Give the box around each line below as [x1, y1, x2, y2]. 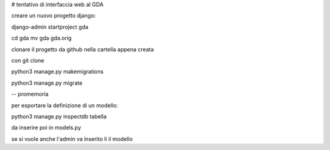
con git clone [11, 57, 45, 64]
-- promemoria [11, 90, 49, 98]
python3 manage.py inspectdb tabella [11, 113, 107, 120]
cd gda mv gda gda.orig [11, 34, 72, 42]
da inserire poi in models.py [11, 124, 81, 131]
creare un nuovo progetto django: [11, 12, 96, 20]
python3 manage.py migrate [11, 79, 82, 87]
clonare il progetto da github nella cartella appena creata [11, 46, 154, 53]
